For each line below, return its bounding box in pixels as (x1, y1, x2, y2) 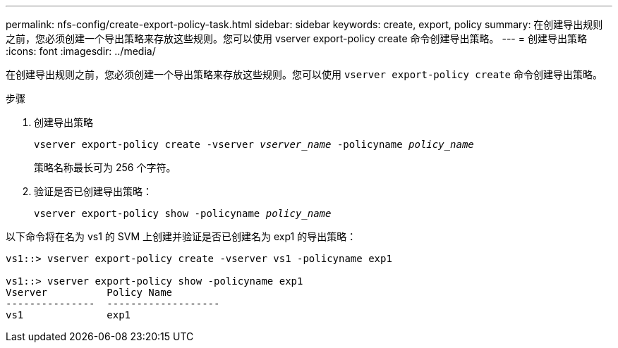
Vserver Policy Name (6, 287, 173, 298)
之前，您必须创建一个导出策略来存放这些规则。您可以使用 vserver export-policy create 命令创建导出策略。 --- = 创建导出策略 (6, 32, 587, 44)
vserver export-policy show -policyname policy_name (34, 208, 332, 219)
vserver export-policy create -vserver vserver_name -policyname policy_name (34, 139, 474, 150)
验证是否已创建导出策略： (34, 185, 152, 197)
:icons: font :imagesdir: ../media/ (6, 45, 156, 57)
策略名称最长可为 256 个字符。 (34, 161, 176, 173)
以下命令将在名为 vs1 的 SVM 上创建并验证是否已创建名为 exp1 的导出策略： (6, 230, 357, 242)
